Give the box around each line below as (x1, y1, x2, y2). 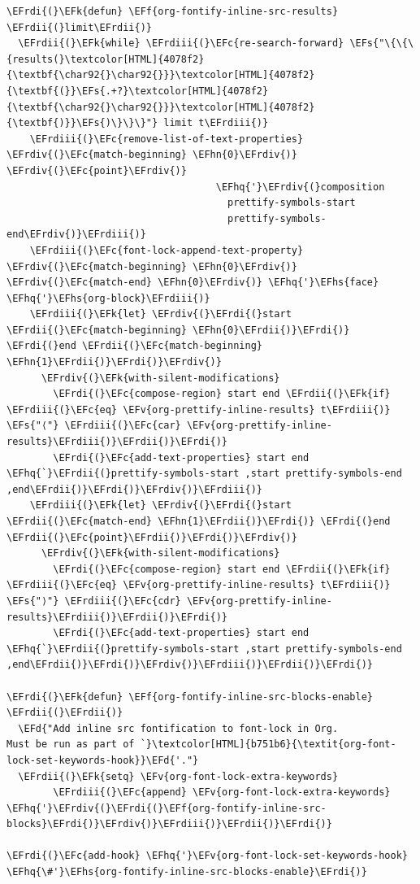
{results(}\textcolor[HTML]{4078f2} (6, 53, 205, 65)
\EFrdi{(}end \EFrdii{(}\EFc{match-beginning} (6, 340, 262, 352)
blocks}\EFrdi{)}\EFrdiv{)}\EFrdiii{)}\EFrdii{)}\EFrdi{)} (6, 818, 332, 830)
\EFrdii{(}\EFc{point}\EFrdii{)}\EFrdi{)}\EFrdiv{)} (6, 531, 297, 543)
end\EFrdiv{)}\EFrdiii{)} (6, 229, 146, 241)
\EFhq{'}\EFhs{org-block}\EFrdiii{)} (6, 292, 210, 304)
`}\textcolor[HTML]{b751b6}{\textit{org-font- (140, 738, 396, 751)
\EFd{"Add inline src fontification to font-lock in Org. (18, 722, 339, 734)
